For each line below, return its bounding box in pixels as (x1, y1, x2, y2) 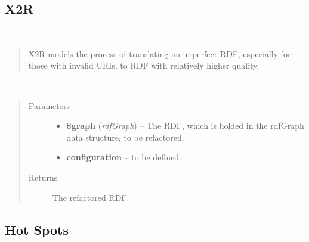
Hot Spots (5, 220, 69, 238)
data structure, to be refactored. (66, 131, 184, 143)
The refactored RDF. (52, 191, 129, 203)
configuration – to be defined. (66, 151, 181, 163)
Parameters (28, 99, 70, 111)
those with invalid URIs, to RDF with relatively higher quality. (28, 59, 259, 72)
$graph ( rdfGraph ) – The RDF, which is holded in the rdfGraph (66, 119, 304, 132)
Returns (28, 170, 58, 183)
